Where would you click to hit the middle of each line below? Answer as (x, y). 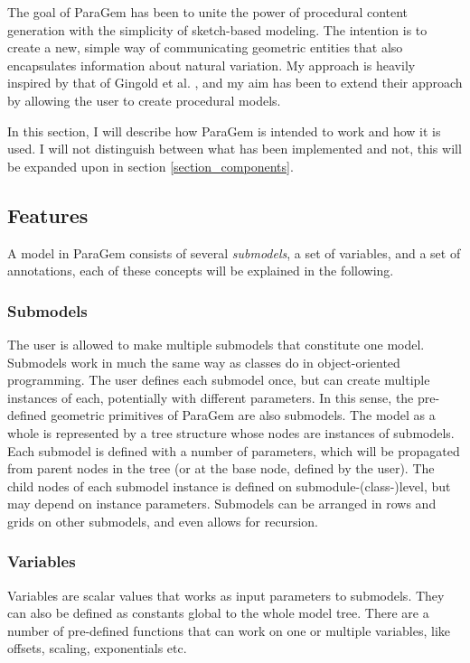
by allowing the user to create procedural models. (144, 100)
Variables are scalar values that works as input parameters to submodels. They (226, 595)
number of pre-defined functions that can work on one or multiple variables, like (229, 630)
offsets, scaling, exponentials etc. (97, 648)
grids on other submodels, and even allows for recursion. (163, 521)
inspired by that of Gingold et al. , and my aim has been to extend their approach (235, 83)
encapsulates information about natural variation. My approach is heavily (211, 65)
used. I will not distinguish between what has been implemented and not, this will (235, 149)
